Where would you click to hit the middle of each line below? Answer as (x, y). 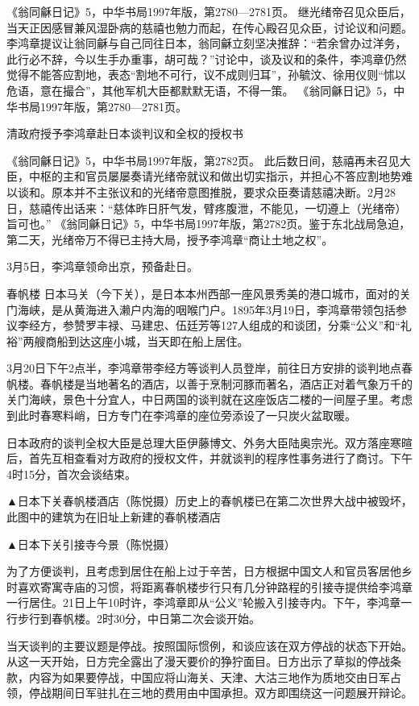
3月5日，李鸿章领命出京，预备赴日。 (102, 266)
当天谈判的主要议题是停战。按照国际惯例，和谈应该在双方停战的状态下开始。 (209, 645)
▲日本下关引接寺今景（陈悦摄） (91, 544)
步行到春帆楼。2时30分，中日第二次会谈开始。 (139, 618)
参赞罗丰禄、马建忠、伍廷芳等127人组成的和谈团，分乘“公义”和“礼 (237, 325)
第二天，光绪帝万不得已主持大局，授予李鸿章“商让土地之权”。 (170, 239)
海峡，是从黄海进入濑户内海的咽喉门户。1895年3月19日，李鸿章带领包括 (206, 309)
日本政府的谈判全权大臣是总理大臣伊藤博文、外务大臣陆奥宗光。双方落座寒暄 (209, 442)
